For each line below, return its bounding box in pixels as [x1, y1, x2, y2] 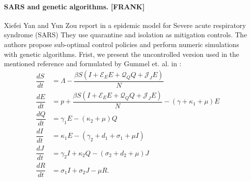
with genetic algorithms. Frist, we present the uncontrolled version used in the [4, 49, 239, 59]
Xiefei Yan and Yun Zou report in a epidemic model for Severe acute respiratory [4, 20, 246, 30]
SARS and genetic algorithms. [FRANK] [4, 1, 145, 11]
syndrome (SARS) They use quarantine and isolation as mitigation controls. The [4, 29, 247, 40]
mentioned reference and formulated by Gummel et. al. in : [4, 58, 182, 69]
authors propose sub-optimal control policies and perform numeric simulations [4, 39, 239, 49]
